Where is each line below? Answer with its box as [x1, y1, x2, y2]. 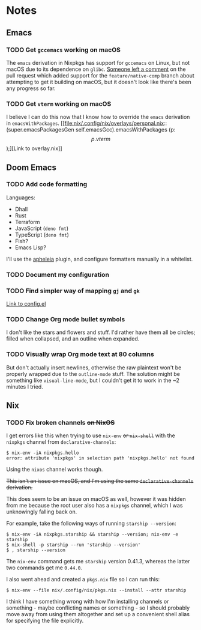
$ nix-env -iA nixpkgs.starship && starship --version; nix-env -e [6, 532, 179, 538]
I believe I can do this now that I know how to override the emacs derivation [6, 114, 190, 121]
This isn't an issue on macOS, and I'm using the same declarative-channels [6, 477, 194, 485]
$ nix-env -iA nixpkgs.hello [6, 450, 79, 456]
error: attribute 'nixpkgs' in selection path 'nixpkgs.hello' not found [6, 455, 195, 461]
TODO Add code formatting [6, 180, 88, 189]
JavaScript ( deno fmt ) [14, 225, 69, 232]
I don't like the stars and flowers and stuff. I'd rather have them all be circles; [6, 329, 196, 336]
